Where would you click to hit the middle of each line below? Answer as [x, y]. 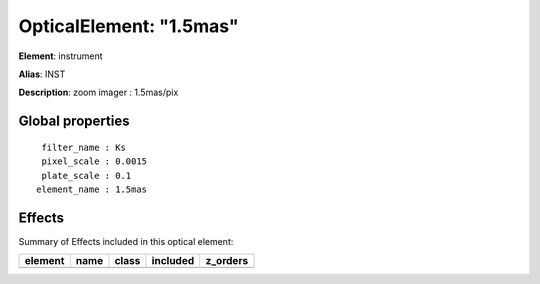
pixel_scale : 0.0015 [94, 161]
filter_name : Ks [84, 147]
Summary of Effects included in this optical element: [126, 241]
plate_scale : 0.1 [86, 175]
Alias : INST [42, 74]
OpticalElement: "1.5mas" [128, 26]
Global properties [74, 121]
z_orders [227, 261]
